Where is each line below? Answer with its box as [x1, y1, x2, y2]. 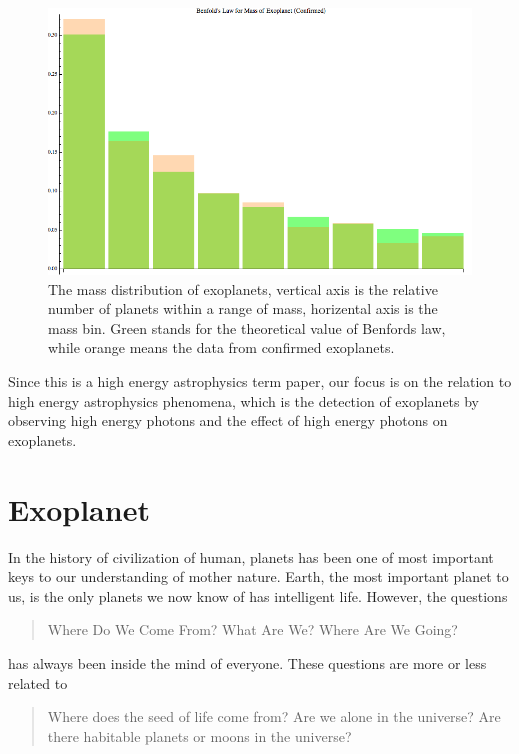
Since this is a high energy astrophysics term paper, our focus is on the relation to [8, 371, 512, 392]
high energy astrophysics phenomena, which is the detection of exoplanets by [8, 390, 480, 411]
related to [8, 672, 68, 693]
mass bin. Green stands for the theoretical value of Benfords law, [48, 317, 446, 338]
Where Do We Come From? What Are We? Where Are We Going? [47, 619, 458, 640]
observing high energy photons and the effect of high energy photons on [8, 410, 448, 431]
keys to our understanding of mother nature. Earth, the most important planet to [8, 566, 509, 587]
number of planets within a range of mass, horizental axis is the [48, 298, 438, 319]
